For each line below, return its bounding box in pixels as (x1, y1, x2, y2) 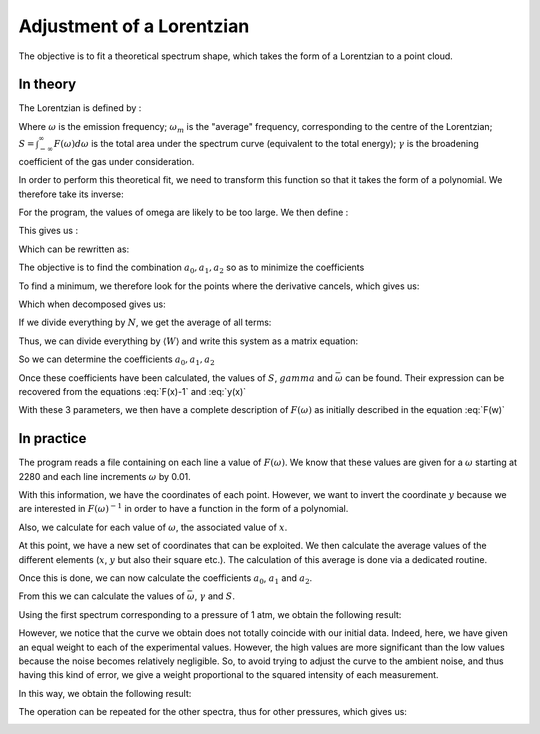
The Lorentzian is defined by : (18, 102, 142, 114)
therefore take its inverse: (18, 188, 124, 200)
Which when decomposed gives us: (18, 298, 166, 310)
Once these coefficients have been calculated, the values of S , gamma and (18, 371, 334, 384)
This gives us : (18, 225, 79, 237)
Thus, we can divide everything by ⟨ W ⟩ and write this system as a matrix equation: (18, 335, 359, 347)
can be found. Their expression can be (345, 371, 505, 384)
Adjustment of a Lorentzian (18, 15, 250, 37)
